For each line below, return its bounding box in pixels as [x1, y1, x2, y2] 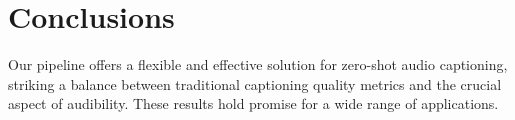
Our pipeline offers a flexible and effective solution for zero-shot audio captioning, [8, 54, 508, 75]
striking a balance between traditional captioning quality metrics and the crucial [8, 73, 502, 94]
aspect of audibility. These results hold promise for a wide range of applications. [8, 93, 499, 114]
